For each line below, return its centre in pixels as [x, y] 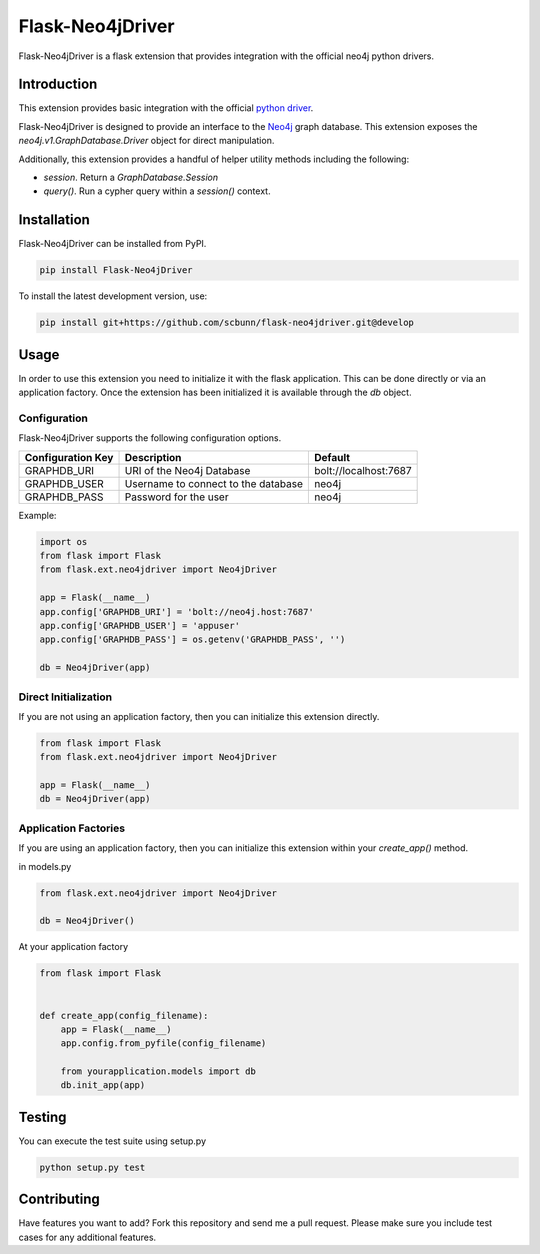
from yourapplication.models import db [158, 1071]
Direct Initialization [65, 697]
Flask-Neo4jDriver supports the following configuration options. [150, 438]
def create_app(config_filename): [124, 1015]
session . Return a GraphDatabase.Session [131, 177]
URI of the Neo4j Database [187, 470]
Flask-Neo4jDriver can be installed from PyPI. [112, 244]
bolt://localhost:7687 [363, 470]
